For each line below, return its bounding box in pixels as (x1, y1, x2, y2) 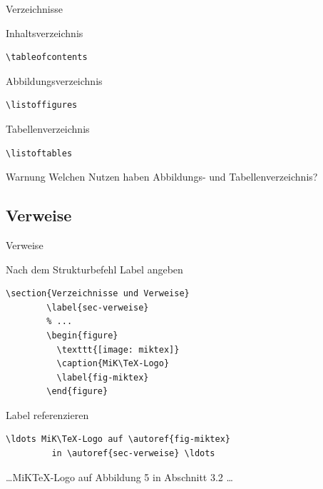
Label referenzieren (6, 407, 89, 422)
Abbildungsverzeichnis (6, 73, 103, 88)
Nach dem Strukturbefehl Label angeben (6, 261, 183, 276)
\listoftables (6, 148, 73, 158)
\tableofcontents (6, 52, 88, 63)
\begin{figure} (46, 330, 118, 341)
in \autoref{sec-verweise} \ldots (51, 448, 215, 459)
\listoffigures (6, 100, 78, 111)
